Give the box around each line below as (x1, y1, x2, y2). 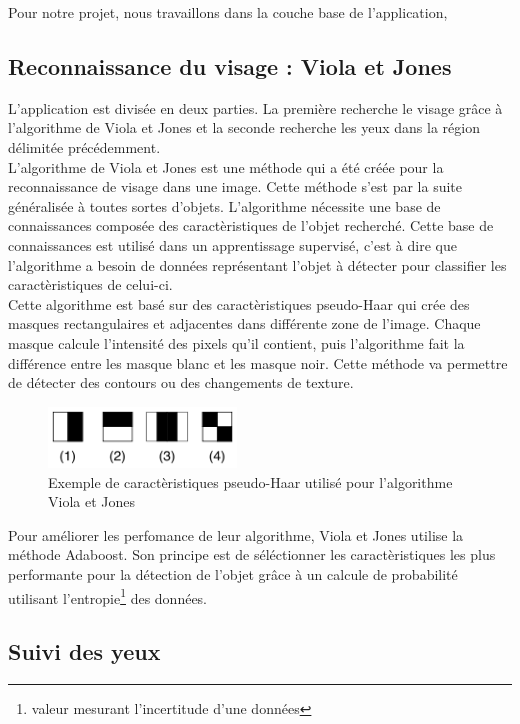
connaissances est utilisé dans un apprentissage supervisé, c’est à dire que (8, 234, 457, 255)
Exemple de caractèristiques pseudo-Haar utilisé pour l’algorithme (48, 471, 453, 492)
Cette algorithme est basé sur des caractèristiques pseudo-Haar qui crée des (8, 293, 470, 314)
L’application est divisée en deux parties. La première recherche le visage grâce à (8, 97, 503, 118)
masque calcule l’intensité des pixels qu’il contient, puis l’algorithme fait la (8, 332, 465, 353)
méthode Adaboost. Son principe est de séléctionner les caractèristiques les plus (8, 544, 496, 565)
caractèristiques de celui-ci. (8, 274, 173, 295)
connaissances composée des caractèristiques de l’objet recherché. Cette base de (8, 215, 494, 236)
